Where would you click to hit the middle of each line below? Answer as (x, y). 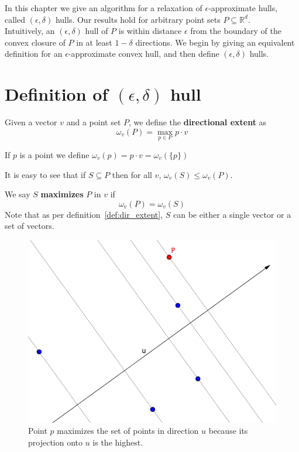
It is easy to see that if (45, 174)
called (15, 19)
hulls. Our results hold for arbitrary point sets (138, 19)
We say (18, 194)
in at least (94, 42)
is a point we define (54, 154)
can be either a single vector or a (232, 214)
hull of (97, 31)
